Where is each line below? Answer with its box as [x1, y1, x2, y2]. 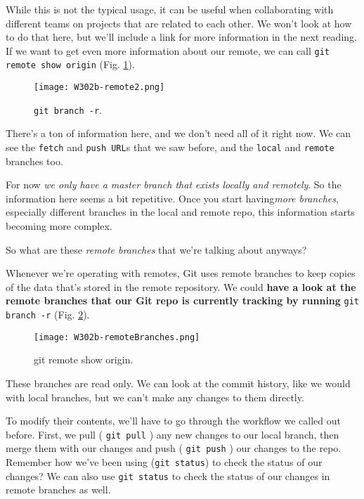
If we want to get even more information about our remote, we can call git [6, 43, 330, 58]
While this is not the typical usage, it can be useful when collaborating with [6, 2, 334, 16]
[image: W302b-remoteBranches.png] [34, 332, 200, 342]
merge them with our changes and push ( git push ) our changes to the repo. [6, 441, 342, 455]
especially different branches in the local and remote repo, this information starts [6, 205, 355, 219]
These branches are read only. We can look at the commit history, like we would [6, 375, 351, 390]
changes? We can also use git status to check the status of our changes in [6, 468, 330, 483]
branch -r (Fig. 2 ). [6, 307, 90, 322]
